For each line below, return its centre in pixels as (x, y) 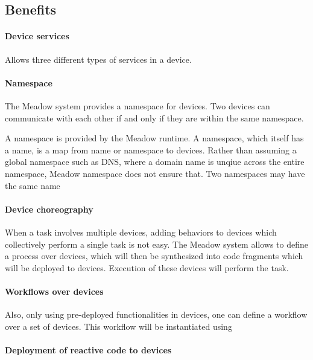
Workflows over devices (54, 291)
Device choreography (49, 209)
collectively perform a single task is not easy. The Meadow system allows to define (156, 244)
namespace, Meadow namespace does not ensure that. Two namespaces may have (155, 173)
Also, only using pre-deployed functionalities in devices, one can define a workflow (156, 314)
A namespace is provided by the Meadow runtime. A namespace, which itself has (154, 138)
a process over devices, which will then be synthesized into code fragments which (154, 256)
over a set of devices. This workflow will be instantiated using (119, 326)
